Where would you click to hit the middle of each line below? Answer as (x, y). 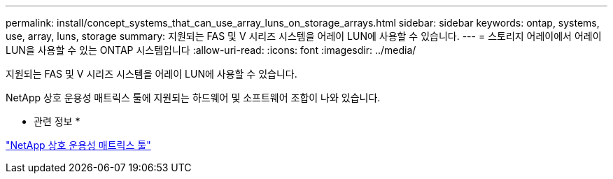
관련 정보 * (57, 121)
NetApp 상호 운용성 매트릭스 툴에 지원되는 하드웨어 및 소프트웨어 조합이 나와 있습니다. (193, 98)
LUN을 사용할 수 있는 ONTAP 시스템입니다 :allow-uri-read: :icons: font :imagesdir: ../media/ (211, 50)
